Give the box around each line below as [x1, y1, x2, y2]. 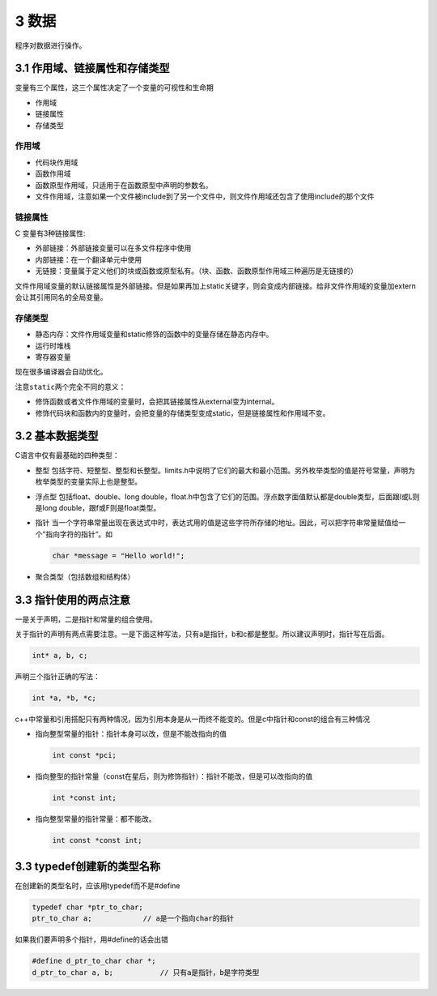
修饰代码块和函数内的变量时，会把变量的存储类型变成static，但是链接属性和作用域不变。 [35, 408, 330, 417]
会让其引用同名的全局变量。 [15, 293, 108, 302]
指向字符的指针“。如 [45, 529, 113, 539]
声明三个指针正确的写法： [15, 672, 100, 681]
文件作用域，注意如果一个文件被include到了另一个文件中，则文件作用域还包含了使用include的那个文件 [35, 191, 375, 201]
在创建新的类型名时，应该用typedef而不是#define [15, 880, 180, 891]
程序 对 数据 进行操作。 [15, 41, 87, 50]
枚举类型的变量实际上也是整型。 [35, 477, 142, 486]
